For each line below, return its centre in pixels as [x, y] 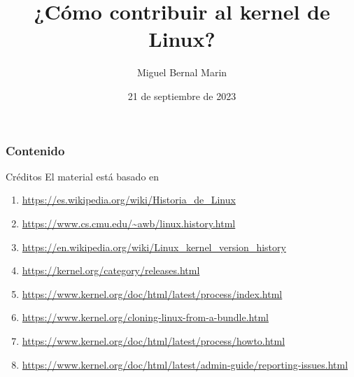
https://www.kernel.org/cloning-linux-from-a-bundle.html [145, 317]
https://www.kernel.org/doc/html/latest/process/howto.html [154, 340]
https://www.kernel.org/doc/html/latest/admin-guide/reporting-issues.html [185, 364]
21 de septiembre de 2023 [182, 95]
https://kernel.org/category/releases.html [111, 270]
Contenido [35, 150]
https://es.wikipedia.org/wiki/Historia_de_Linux [129, 200]
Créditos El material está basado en [83, 176]
